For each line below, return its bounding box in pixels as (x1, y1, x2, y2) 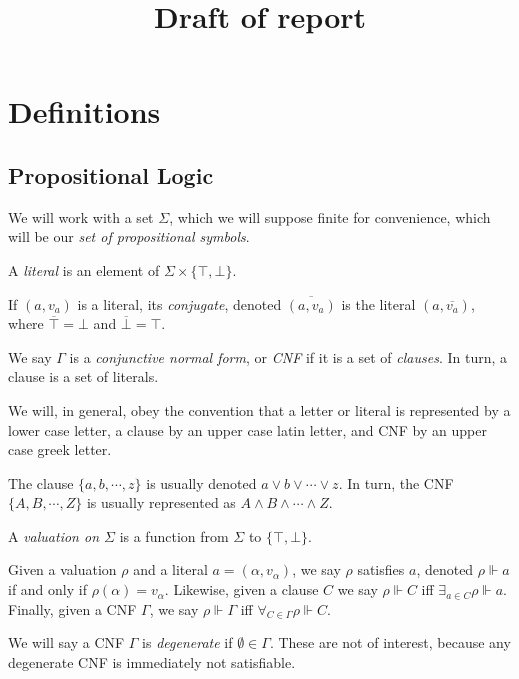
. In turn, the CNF (338, 472, 454, 493)
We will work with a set (8, 206, 154, 227)
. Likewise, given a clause (164, 579, 319, 600)
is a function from (119, 525, 229, 546)
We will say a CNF (8, 632, 125, 653)
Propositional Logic (8, 159, 214, 190)
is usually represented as (86, 492, 236, 513)
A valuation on (8, 525, 100, 546)
